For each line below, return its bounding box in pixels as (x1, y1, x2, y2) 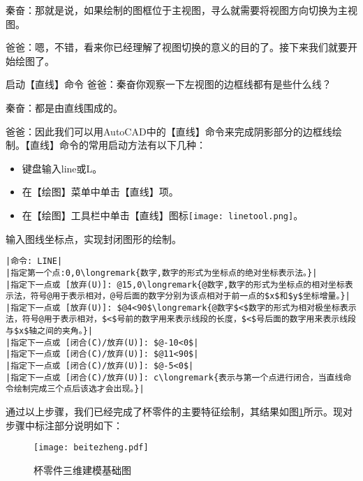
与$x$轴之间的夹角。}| (6, 326, 93, 336)
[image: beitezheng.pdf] (34, 443, 149, 453)
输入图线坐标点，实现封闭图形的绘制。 (6, 231, 181, 246)
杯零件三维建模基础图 (34, 462, 131, 477)
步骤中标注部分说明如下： (6, 417, 123, 432)
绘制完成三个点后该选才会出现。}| (13, 384, 145, 394)
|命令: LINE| (6, 256, 63, 267)
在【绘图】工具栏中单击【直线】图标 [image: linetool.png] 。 (22, 207, 304, 222)
